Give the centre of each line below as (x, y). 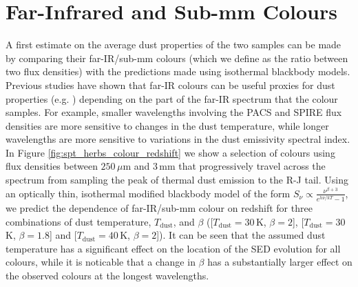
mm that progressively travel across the (242, 166)
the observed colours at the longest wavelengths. (107, 276)
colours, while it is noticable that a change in (101, 262)
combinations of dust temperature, (78, 221)
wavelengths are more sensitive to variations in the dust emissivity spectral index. (178, 139)
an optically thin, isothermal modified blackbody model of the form (148, 193)
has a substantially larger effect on (280, 262)
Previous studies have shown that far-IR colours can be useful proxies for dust (170, 85)
